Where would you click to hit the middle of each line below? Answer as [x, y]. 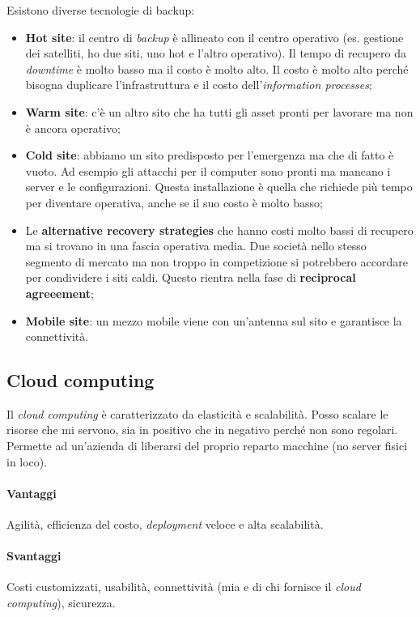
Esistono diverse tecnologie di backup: [101, 10]
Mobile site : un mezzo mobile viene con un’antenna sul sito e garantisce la [214, 320]
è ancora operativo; [73, 128]
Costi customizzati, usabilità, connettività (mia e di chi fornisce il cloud [184, 587]
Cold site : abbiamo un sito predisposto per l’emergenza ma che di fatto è [210, 155]
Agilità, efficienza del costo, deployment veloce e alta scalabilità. [165, 524]
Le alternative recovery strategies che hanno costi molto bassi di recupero [219, 230]
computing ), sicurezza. [61, 603]
